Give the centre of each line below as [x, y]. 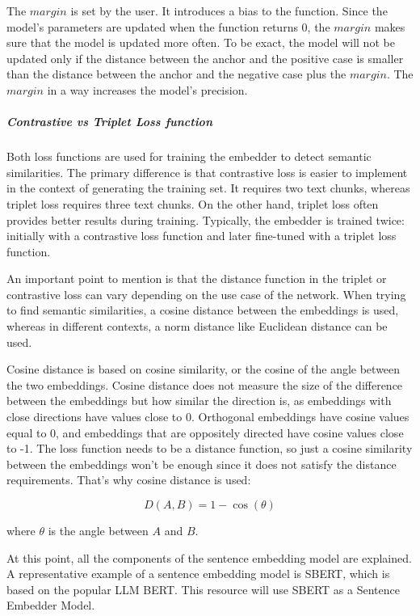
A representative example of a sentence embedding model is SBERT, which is [198, 574]
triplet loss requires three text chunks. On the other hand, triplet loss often [193, 203]
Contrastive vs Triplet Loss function [109, 122]
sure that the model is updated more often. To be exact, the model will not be [201, 42]
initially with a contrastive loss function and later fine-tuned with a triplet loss [202, 236]
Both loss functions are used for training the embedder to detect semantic [189, 156]
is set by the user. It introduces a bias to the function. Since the [229, 11]
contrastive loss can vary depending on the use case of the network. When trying [206, 294]
